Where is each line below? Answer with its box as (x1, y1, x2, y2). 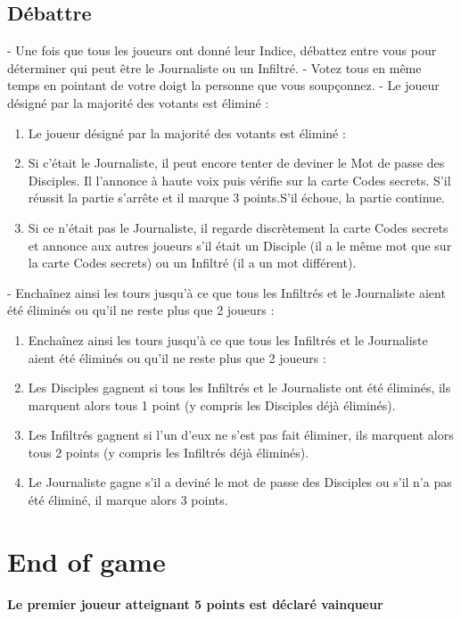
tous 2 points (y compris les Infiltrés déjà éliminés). (28, 442, 309, 461)
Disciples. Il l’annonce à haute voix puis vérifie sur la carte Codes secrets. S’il (28, 170, 451, 189)
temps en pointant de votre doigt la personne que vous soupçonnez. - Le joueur (7, 76, 440, 95)
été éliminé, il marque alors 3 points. (28, 491, 228, 509)
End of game (7, 542, 166, 579)
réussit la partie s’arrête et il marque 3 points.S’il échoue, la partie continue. (28, 188, 446, 207)
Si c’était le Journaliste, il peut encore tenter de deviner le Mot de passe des (28, 153, 445, 172)
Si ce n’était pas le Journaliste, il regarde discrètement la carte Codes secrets (28, 218, 449, 236)
